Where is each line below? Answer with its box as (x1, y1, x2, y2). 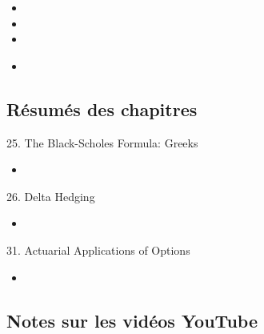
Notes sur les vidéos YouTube (6, 308, 258, 332)
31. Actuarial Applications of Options (6, 241, 190, 258)
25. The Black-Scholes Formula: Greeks (6, 134, 198, 151)
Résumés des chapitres (6, 96, 198, 121)
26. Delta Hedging (6, 187, 95, 204)
